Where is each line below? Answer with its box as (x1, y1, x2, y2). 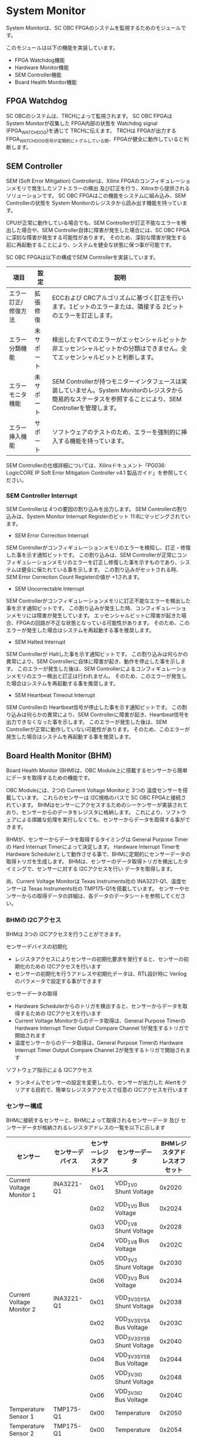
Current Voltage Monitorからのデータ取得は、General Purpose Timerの (14, 1017, 186, 1024)
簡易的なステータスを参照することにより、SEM (52, 395, 182, 403)
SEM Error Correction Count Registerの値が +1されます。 (6, 574, 142, 581)
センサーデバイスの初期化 (6, 943, 68, 950)
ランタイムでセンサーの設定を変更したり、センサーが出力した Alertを (14, 1079, 182, 1086)
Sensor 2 (9, 1429, 34, 1437)
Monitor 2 (9, 1305, 36, 1313)
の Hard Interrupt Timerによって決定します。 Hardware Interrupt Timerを (6, 843, 181, 850)
